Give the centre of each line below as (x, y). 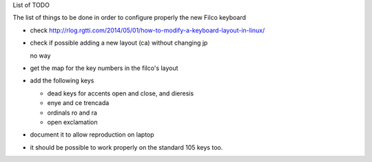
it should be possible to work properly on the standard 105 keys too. (126, 147)
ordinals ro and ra (72, 113)
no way (40, 56)
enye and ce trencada (78, 103)
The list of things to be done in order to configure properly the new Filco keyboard (129, 18)
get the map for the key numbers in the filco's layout (104, 68)
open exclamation (72, 122)
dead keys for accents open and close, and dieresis (121, 93)
